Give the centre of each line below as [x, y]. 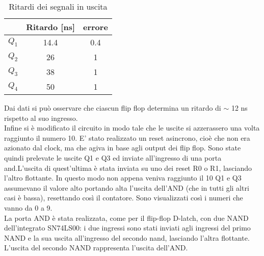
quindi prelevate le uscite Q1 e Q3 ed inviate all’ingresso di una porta [113, 157]
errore [96, 27]
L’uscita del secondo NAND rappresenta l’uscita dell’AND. [96, 248]
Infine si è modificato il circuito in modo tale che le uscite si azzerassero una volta [132, 128]
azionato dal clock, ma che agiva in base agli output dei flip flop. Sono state [123, 148]
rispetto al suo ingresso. [41, 118]
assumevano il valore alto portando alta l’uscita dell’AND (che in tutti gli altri [127, 187]
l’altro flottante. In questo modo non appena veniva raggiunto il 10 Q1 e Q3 [123, 178]
